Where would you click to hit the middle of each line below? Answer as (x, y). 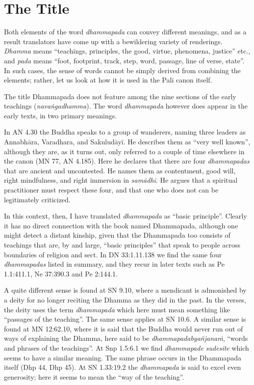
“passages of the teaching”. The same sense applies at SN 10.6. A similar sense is (125, 319)
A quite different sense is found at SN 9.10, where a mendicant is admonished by (125, 290)
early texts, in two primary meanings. (61, 115)
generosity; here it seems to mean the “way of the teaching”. (94, 376)
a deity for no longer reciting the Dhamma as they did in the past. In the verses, (125, 299)
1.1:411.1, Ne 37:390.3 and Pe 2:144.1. (61, 273)
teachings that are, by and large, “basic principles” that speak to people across (122, 245)
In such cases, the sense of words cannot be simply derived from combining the (122, 70)
